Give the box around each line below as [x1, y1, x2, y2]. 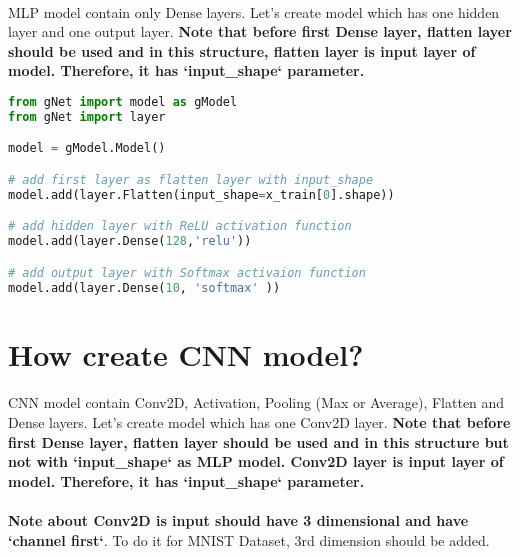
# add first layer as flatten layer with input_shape [8, 172, 374, 187]
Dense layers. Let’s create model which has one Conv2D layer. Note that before [8, 412, 511, 433]
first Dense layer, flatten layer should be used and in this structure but [8, 431, 509, 452]
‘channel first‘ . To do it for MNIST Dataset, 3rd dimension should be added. [8, 529, 490, 550]
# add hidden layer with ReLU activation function [8, 219, 352, 234]
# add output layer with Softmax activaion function [8, 265, 366, 280]
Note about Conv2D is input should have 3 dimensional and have [8, 510, 469, 530]
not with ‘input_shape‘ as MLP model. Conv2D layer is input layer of [8, 451, 504, 472]
